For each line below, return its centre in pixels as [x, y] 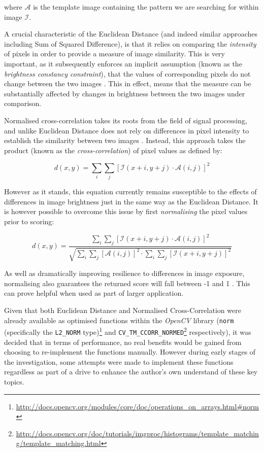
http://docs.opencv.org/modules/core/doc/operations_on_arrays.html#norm [137, 406]
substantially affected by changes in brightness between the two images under [125, 93]
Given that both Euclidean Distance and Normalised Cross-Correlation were [123, 310]
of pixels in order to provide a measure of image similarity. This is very [114, 54]
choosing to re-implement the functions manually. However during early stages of [130, 352]
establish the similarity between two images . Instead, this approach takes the [125, 140]
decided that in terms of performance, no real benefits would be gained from [123, 342]
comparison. [23, 103]
